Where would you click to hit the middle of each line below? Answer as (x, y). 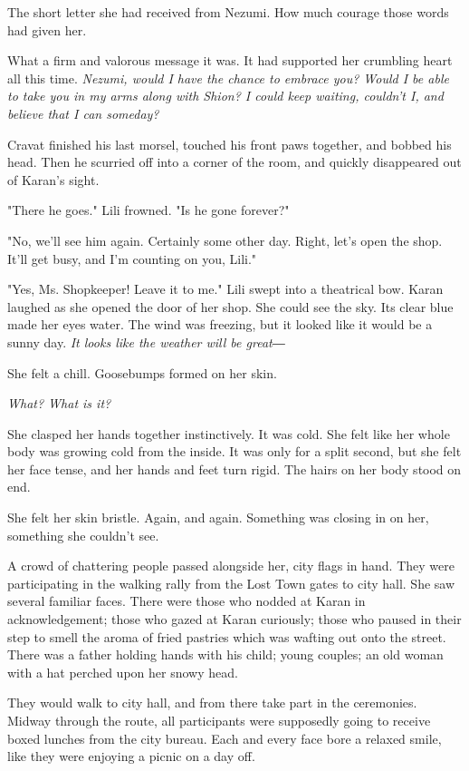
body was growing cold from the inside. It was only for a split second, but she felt (234, 451)
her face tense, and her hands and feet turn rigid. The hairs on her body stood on (234, 468)
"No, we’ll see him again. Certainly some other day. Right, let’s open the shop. (225, 240)
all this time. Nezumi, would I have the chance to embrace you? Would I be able (228, 78)
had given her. (47, 29)
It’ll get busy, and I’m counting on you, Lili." (132, 258)
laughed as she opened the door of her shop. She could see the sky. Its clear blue (230, 306)
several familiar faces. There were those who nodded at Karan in (187, 601)
